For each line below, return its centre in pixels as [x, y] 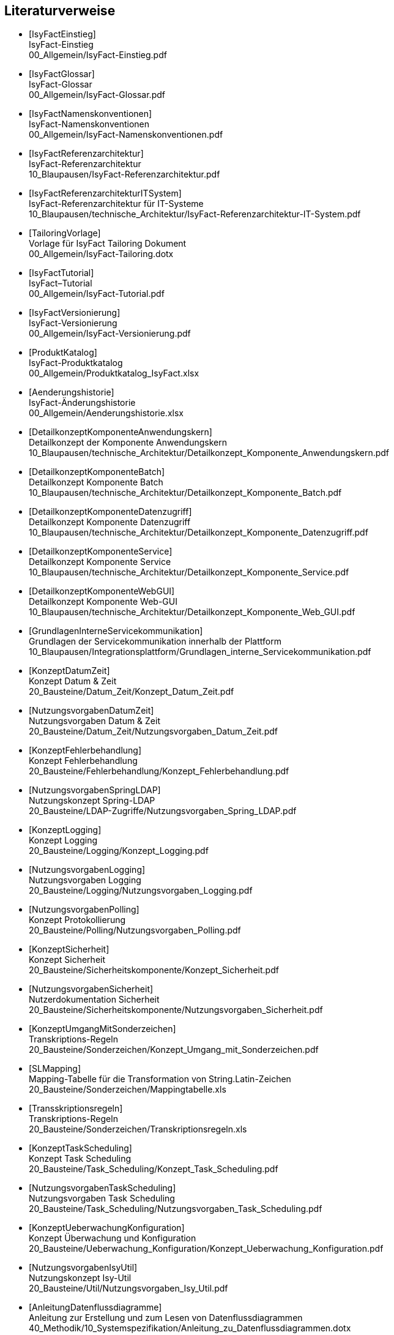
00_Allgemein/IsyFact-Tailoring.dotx [101, 254]
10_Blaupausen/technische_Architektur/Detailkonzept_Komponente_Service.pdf [189, 572]
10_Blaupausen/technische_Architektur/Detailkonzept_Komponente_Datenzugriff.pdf [199, 533]
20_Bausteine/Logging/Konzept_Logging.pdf [119, 851]
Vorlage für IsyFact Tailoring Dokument [108, 244]
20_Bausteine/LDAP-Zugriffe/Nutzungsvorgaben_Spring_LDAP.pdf [163, 811]
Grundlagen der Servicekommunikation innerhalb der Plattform [155, 641]
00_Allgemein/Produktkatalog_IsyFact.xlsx [114, 373]
